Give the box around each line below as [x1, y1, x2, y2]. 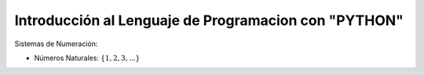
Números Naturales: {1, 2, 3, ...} [34, 53, 141, 62]
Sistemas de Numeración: [14, 39, 98, 48]
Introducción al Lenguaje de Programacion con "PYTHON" [14, 12, 404, 29]
